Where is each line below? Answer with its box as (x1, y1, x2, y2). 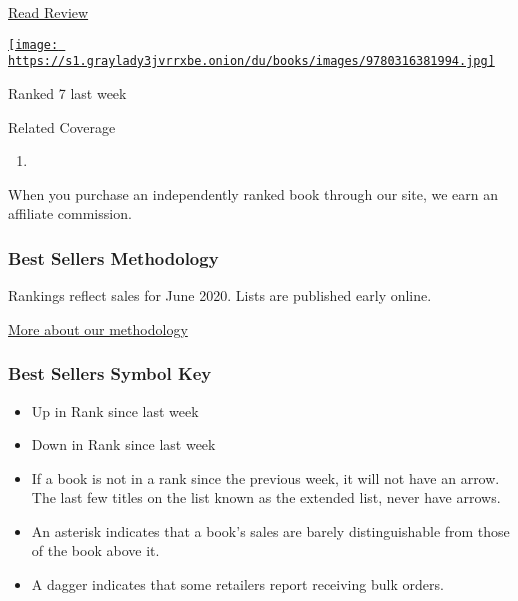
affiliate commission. (8, 203, 132, 224)
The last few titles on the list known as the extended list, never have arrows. (31, 487, 501, 508)
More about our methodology (8, 318, 188, 339)
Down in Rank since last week (31, 434, 216, 455)
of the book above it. (31, 540, 160, 561)
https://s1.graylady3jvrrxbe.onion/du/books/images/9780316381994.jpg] (8, 54, 495, 69)
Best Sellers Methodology (8, 245, 219, 270)
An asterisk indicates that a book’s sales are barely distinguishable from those (31, 520, 510, 541)
